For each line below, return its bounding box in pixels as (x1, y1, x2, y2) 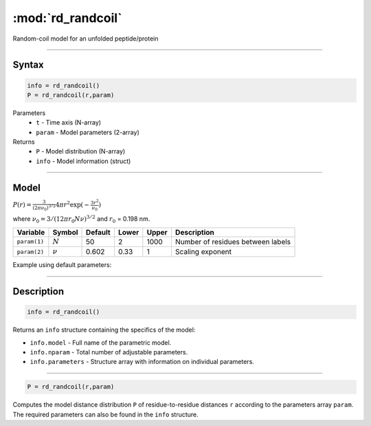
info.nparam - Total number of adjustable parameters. (30, 348, 188, 356)
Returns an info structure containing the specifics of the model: (12, 326, 196, 334)
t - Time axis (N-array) (36, 118, 102, 127)
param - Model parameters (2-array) (36, 128, 140, 136)
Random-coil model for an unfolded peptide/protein (12, 34, 159, 43)
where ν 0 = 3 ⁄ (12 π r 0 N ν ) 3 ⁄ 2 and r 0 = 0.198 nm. (12, 214, 150, 224)
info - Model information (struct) (36, 157, 131, 165)
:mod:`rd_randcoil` (12, 10, 122, 25)
